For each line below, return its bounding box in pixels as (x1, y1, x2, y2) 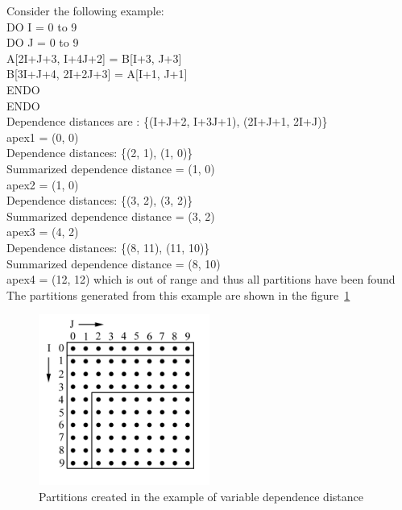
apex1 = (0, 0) (6, 128, 79, 145)
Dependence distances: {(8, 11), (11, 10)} (6, 238, 210, 255)
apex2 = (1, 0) (6, 176, 79, 193)
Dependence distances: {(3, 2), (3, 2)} (6, 192, 193, 209)
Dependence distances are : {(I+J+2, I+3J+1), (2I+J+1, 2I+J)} (6, 113, 328, 130)
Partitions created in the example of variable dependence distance (39, 487, 363, 504)
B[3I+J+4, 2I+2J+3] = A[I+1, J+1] (6, 65, 188, 82)
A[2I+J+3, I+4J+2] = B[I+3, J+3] (6, 49, 182, 66)
